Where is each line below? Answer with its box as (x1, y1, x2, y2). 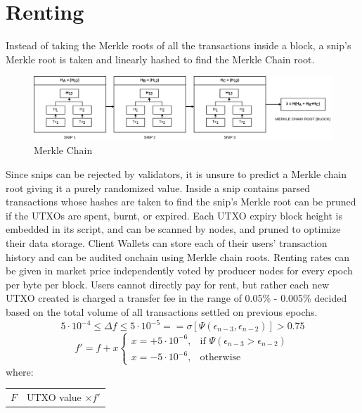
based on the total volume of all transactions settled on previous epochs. (6, 304, 318, 319)
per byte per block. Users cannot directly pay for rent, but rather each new (6, 277, 330, 291)
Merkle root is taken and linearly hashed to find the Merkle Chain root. (6, 51, 315, 66)
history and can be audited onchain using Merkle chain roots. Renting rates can (6, 249, 350, 264)
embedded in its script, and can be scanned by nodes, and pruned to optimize (6, 222, 341, 236)
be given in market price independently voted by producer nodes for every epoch (6, 263, 353, 278)
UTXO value (27, 389, 82, 404)
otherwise (200, 352, 241, 363)
